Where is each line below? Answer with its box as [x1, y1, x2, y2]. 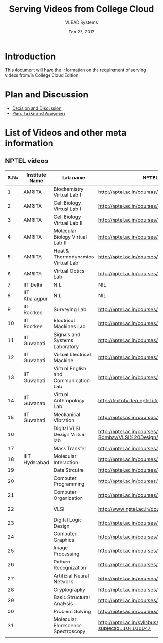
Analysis [53, 600, 73, 607]
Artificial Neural [53, 572, 89, 579]
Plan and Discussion [5, 89, 89, 100]
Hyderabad [23, 459, 49, 466]
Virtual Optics [53, 267, 85, 274]
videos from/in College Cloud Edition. [5, 72, 80, 78]
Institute [26, 171, 46, 178]
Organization [53, 495, 83, 501]
